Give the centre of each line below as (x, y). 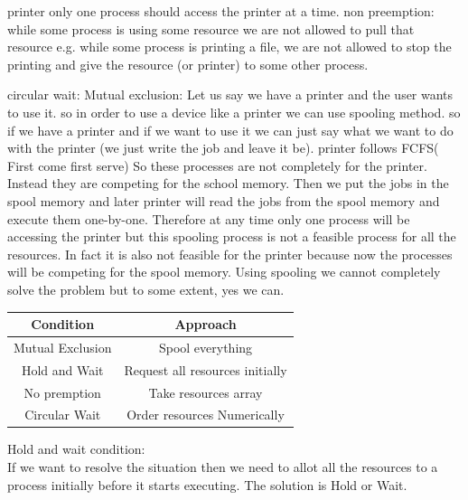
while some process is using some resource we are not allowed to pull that (211, 28)
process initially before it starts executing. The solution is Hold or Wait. (207, 484)
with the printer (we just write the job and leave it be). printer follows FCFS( (223, 148)
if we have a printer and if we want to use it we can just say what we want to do (230, 130)
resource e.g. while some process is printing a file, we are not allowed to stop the (229, 47)
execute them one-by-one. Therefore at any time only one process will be (209, 218)
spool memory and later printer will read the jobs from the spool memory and (224, 200)
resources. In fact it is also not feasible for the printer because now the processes (230, 254)
